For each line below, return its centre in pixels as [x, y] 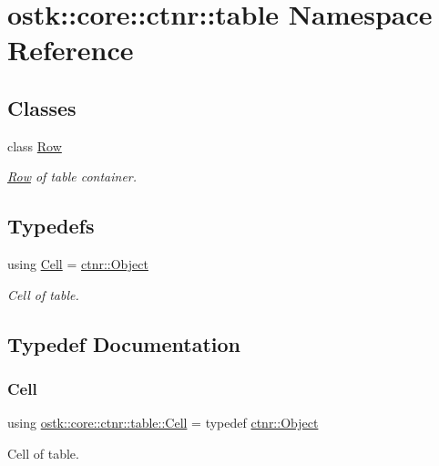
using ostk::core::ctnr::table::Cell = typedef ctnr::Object [163, 423]
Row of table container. [72, 176]
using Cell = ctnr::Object [78, 264]
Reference [71, 50]
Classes [42, 107]
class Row [35, 145]
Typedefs [51, 226]
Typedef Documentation [124, 343]
